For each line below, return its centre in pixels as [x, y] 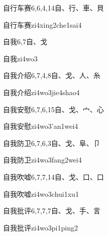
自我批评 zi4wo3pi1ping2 [40, 227]
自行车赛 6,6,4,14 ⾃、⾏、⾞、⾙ [53, 8]
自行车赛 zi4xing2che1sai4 [42, 24]
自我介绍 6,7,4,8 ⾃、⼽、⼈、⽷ [52, 75]
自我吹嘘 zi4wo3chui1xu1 [41, 193]
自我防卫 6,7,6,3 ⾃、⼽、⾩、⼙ [52, 143]
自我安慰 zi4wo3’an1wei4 [41, 126]
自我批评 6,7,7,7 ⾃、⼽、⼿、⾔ [52, 211]
